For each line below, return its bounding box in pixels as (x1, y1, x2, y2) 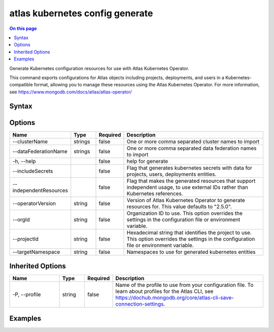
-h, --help (12, 157, 36, 164)
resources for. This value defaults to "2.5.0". (126, 203, 232, 210)
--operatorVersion (12, 200, 56, 207)
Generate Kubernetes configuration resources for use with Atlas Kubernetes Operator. (9, 65, 190, 71)
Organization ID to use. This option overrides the (126, 210, 243, 217)
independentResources (12, 187, 68, 194)
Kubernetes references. (126, 190, 183, 197)
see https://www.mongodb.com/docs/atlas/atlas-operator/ (9, 89, 132, 95)
